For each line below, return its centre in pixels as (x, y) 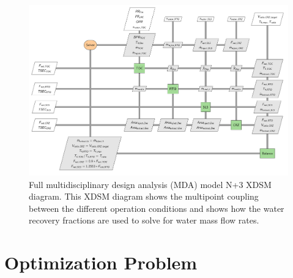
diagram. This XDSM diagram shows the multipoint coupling (144, 196)
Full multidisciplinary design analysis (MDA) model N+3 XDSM (150, 184)
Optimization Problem (101, 262)
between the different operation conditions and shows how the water (157, 208)
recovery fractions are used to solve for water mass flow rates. (144, 220)
